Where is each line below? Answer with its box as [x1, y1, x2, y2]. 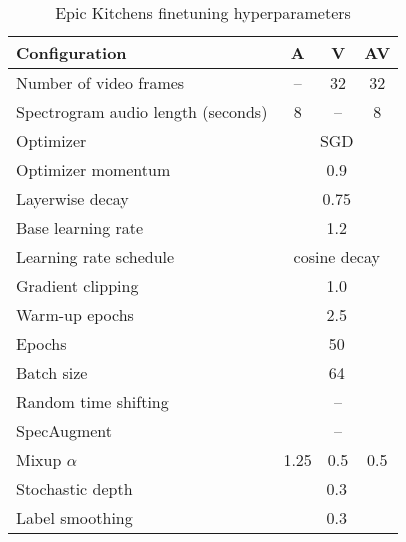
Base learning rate [16, 216, 144, 239]
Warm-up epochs [16, 303, 134, 326]
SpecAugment [16, 419, 113, 442]
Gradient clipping [16, 274, 139, 297]
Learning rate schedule [16, 245, 175, 268]
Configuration [16, 41, 127, 64]
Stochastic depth [16, 477, 133, 500]
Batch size [16, 361, 88, 384]
